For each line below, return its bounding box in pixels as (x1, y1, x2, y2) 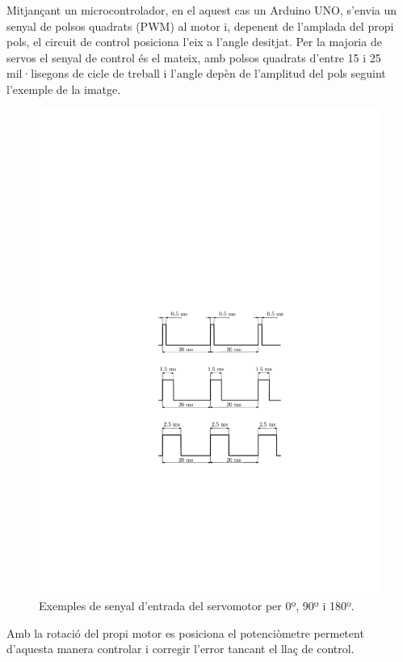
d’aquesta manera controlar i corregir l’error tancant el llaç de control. (6, 640, 355, 657)
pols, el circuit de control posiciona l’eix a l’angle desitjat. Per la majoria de (6, 33, 382, 50)
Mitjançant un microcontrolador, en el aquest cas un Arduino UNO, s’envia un (6, 2, 397, 18)
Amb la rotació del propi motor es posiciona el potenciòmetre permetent (6, 624, 364, 641)
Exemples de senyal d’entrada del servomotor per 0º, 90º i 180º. (39, 597, 355, 614)
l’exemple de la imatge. (6, 80, 121, 97)
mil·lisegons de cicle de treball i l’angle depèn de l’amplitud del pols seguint (6, 65, 386, 82)
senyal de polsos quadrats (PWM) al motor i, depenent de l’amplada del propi (6, 17, 394, 34)
